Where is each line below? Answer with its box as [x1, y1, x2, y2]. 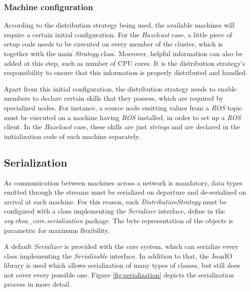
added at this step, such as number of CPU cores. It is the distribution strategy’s [4, 58, 246, 68]
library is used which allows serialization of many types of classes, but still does [4, 260, 240, 270]
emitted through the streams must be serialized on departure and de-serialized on [4, 187, 247, 197]
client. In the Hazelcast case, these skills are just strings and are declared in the [4, 122, 240, 132]
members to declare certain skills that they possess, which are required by [4, 93, 224, 103]
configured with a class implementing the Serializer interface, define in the [4, 206, 225, 216]
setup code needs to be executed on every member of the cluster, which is [4, 39, 223, 49]
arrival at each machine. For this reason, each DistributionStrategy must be [4, 196, 227, 206]
